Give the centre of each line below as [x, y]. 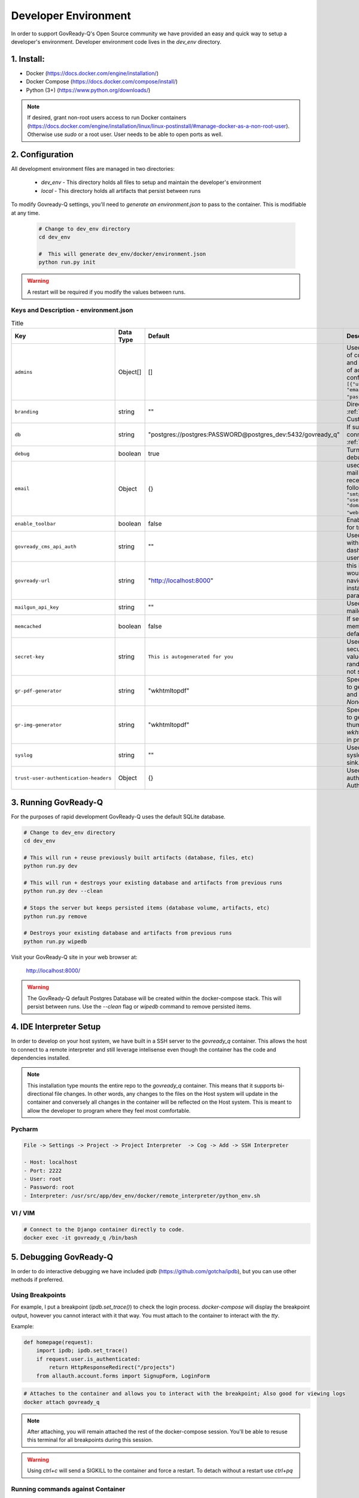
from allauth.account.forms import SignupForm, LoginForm [123, 1376]
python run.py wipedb [55, 941]
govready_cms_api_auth [46, 546]
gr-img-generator [38, 725]
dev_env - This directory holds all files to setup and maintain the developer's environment [151, 182]
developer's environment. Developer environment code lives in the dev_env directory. [116, 41]
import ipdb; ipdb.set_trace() [82, 1351]
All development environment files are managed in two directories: [93, 169]
